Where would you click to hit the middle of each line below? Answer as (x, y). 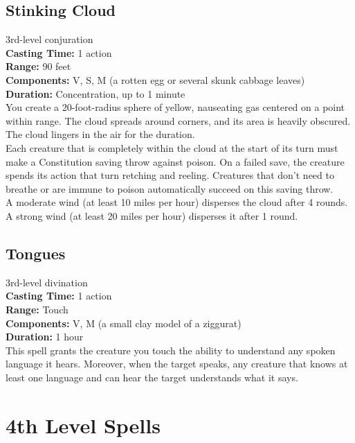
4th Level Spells (83, 425)
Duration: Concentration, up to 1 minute (95, 93)
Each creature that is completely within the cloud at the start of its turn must (172, 147)
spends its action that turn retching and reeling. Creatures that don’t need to (170, 175)
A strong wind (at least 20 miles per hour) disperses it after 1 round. (152, 215)
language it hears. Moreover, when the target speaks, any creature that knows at (177, 364)
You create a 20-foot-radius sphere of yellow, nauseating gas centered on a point (175, 107)
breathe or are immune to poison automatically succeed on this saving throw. (170, 188)
